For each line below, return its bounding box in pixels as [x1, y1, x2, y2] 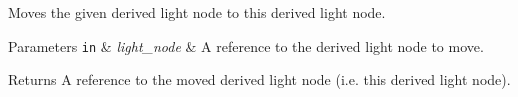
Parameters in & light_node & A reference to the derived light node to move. [8, 35, 484, 56]
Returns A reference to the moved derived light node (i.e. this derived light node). [8, 69, 511, 90]
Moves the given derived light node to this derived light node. [8, 2, 386, 22]
